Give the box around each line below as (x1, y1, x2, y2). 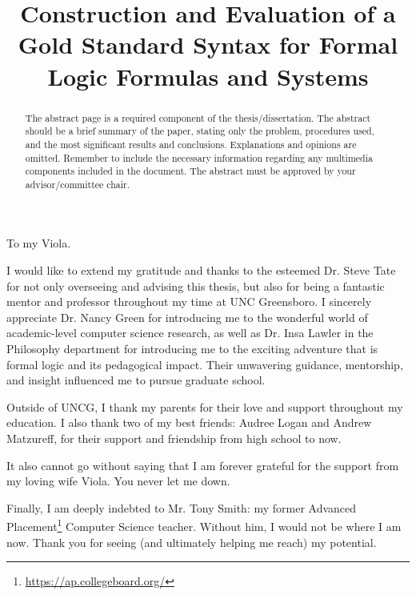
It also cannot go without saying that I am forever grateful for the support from (6, 456, 399, 473)
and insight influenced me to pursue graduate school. (6, 372, 266, 388)
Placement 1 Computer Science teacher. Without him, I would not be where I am (6, 516, 402, 535)
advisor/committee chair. (25, 177, 130, 191)
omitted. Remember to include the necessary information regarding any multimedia (25, 151, 373, 164)
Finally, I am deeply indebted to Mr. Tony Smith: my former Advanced (6, 499, 357, 516)
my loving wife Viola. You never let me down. (6, 472, 230, 489)
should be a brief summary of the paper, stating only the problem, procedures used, (25, 124, 375, 138)
